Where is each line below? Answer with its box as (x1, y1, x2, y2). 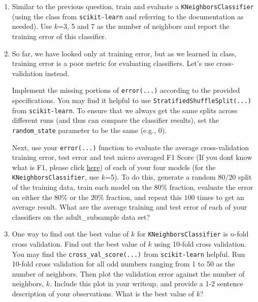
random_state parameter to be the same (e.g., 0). (12, 124, 167, 135)
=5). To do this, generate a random (105, 172, 216, 182)
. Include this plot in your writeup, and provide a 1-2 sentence (50, 278, 243, 289)
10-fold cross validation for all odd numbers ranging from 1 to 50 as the (12, 258, 235, 269)
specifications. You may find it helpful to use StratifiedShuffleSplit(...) (12, 94, 252, 105)
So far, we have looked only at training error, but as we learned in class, (12, 48, 237, 58)
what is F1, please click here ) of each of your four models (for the (12, 161, 216, 172)
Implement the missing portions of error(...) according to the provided (12, 85, 240, 95)
